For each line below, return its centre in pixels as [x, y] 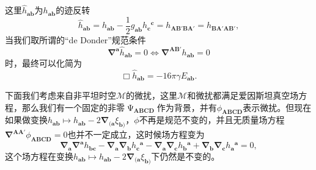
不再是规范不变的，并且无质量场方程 [212, 120]
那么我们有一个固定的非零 [73, 107]
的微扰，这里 [152, 95]
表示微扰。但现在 [277, 107]
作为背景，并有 [187, 107]
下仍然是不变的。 [186, 156]
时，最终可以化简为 [43, 63]
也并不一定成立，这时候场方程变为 [136, 134]
